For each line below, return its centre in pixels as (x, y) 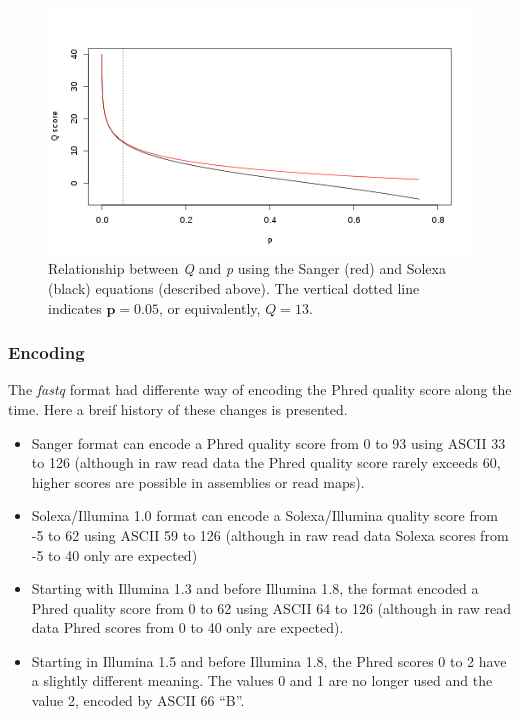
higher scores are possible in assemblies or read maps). (198, 481)
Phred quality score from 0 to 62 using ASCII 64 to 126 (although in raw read (271, 607)
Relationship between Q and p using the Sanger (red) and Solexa (247, 268)
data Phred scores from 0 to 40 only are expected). (187, 627)
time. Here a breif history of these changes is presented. (178, 408)
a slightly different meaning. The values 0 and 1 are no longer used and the (262, 680)
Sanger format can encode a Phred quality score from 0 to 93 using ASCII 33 (268, 442)
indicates (75, 307)
